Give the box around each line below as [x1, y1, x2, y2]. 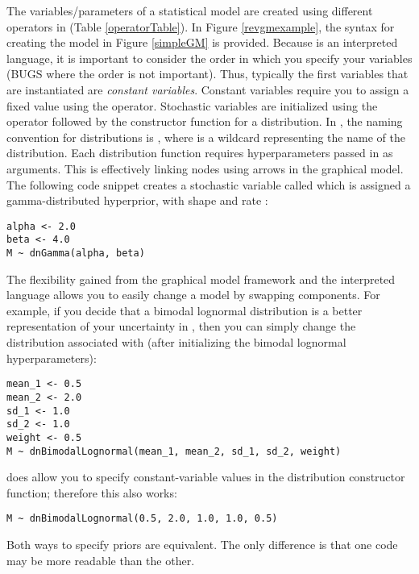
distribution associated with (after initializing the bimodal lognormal [6, 334, 346, 351]
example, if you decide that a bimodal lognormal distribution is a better [6, 302, 363, 318]
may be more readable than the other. [6, 551, 195, 568]
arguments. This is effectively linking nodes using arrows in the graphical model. [6, 160, 404, 177]
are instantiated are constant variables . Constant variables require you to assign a [6, 81, 409, 98]
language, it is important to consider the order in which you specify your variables [6, 49, 413, 66]
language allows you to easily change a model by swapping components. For [6, 286, 380, 303]
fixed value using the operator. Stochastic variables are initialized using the [6, 97, 378, 114]
